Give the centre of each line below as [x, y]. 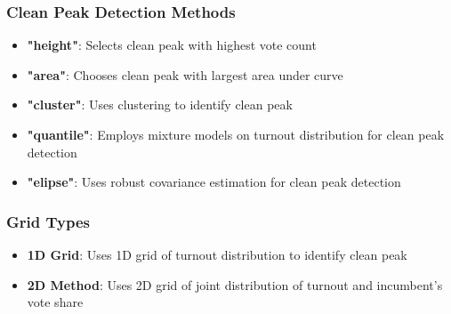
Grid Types [48, 221]
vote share [55, 302]
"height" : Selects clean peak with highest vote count [172, 45]
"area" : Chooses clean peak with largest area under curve [185, 74]
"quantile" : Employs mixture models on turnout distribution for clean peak [236, 134]
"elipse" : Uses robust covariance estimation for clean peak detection [214, 182]
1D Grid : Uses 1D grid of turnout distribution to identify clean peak [217, 254]
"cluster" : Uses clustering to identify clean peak [160, 105]
